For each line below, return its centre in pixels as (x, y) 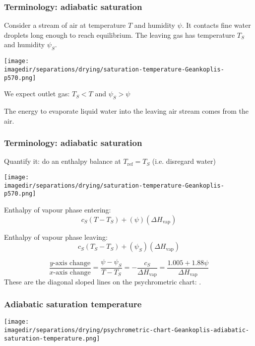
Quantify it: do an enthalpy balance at (63, 161)
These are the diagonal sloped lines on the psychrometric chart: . (103, 282)
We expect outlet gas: (37, 94)
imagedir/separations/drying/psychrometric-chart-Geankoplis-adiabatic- (127, 330)
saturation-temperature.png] (52, 338)
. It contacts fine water (216, 25)
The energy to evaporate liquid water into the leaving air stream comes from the (127, 110)
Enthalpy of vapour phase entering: (58, 209)
